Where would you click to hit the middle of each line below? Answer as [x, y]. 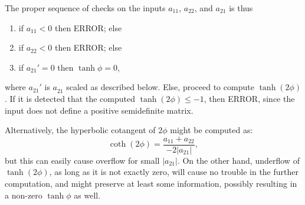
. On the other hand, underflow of [238, 160]
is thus [241, 8]
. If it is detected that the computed [70, 98]
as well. [87, 195]
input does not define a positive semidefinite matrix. [99, 110]
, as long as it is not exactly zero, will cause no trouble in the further [174, 172]
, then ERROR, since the [249, 98]
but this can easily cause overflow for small [82, 160]
